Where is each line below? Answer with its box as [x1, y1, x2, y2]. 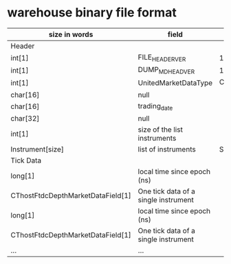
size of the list [137, 125, 184, 134]
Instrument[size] [10, 144, 64, 154]
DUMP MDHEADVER [137, 65, 195, 76]
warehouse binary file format [7, 5, 177, 21]
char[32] [10, 113, 40, 123]
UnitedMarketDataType [137, 77, 213, 87]
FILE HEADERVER [137, 52, 186, 63]
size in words [48, 29, 93, 39]
